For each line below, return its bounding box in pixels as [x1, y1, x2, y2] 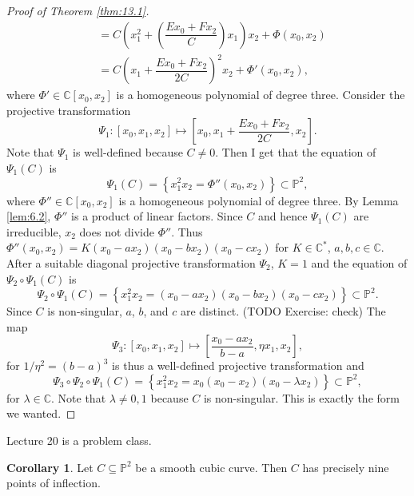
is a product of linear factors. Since [71, 208, 243, 224]
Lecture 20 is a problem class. [6, 432, 152, 449]
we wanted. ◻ [6, 405, 76, 422]
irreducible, [6, 223, 62, 240]
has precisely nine [302, 458, 389, 475]
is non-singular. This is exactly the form [203, 389, 400, 406]
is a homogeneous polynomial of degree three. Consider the [116, 86, 405, 103]
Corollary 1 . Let [6, 458, 94, 475]
